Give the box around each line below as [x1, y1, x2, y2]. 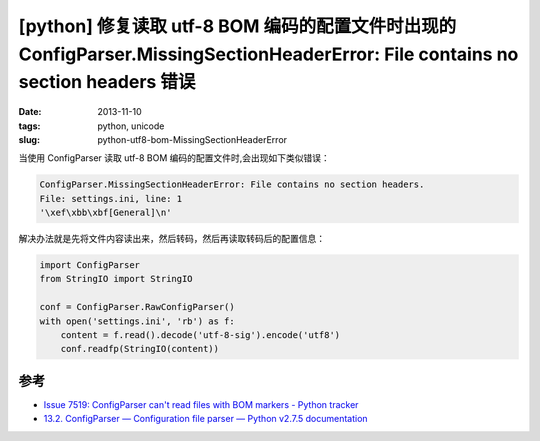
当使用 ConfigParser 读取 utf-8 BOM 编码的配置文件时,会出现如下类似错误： [18, 152, 330, 164]
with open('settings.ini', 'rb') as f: [39, 315, 235, 327]
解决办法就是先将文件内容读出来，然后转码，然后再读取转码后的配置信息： [18, 233, 325, 245]
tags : [18, 120, 41, 132]
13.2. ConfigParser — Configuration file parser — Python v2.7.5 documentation [43, 413, 369, 425]
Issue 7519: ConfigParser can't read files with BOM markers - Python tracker [43, 398, 359, 410]
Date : [18, 106, 42, 118]
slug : [18, 133, 40, 145]
